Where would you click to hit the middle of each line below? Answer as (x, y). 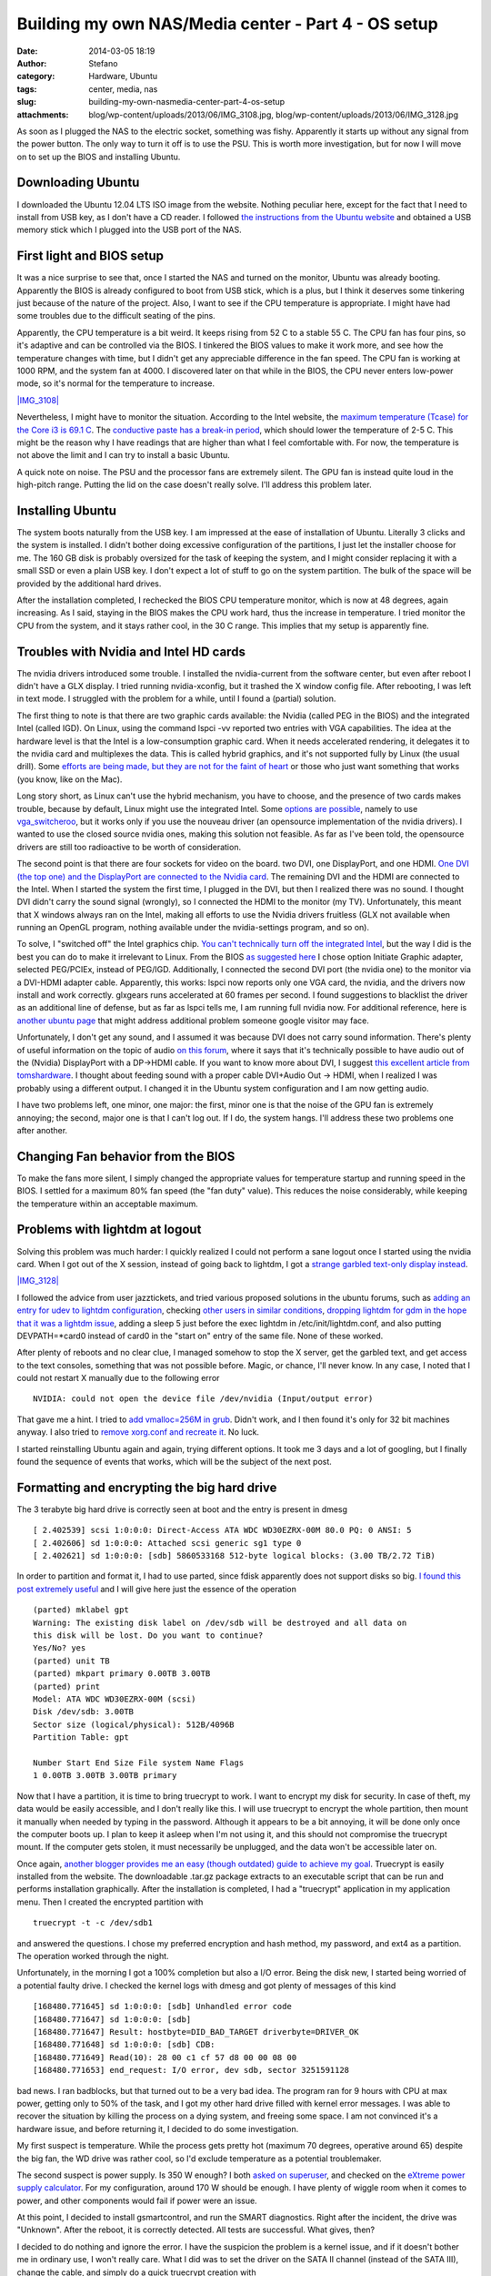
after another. (42, 1130)
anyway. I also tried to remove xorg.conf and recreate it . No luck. (138, 1432)
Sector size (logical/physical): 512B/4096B (134, 1724)
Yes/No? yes (60, 1648)
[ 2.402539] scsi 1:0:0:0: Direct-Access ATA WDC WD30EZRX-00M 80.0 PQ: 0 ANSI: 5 (222, 1530)
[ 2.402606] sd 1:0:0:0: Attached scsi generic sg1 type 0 (167, 1543)
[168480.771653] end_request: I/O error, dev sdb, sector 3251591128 (191, 2070)
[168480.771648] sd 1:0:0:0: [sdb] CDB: (124, 2045)
